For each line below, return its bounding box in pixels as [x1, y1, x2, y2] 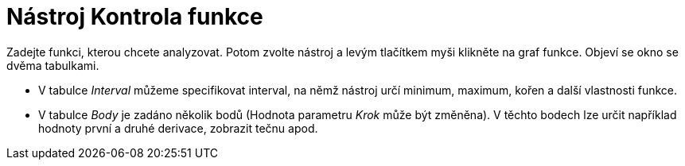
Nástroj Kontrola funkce [6, 3, 263, 30]
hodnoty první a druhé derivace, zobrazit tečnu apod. [38, 121, 318, 135]
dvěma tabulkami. [6, 58, 99, 72]
